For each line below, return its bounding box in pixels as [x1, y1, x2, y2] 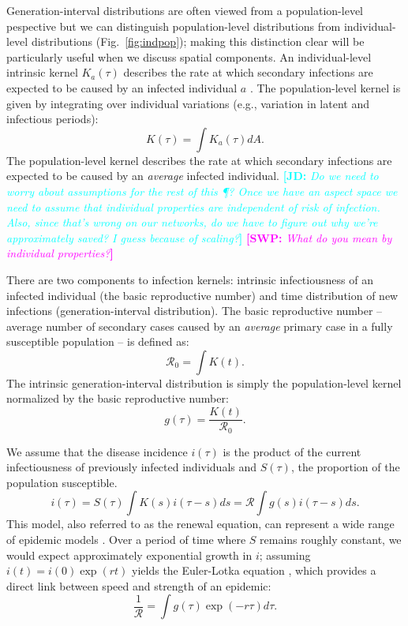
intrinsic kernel [6, 64, 78, 81]
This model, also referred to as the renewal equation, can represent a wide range [6, 515, 395, 532]
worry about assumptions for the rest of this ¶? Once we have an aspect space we [6, 182, 398, 199]
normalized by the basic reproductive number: [6, 390, 229, 407]
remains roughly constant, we [260, 530, 402, 547]
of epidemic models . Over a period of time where [6, 530, 246, 547]
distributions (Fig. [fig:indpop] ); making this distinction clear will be [31, 33, 365, 50]
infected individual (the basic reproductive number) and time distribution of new [6, 287, 399, 303]
